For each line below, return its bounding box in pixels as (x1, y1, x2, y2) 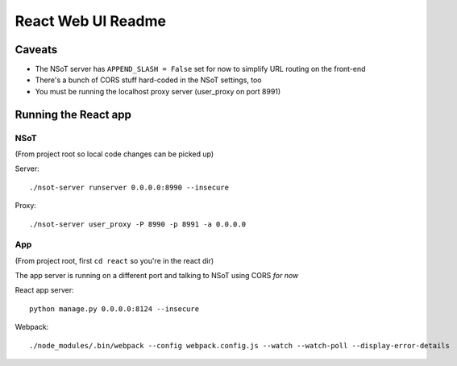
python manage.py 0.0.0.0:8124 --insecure (29, 304, 200, 314)
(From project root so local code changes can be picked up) (15, 149, 214, 159)
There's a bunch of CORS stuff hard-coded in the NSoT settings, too (35, 75, 262, 85)
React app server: (15, 285, 74, 295)
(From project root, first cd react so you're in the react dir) (15, 256, 214, 265)
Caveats (15, 43, 58, 56)
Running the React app (15, 107, 132, 121)
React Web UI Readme (15, 12, 167, 30)
